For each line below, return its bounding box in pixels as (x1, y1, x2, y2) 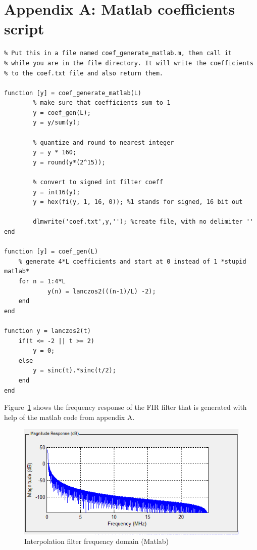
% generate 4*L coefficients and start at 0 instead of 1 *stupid (18, 258, 246, 265)
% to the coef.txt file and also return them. (4, 69, 163, 77)
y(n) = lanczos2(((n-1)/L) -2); (47, 287, 156, 295)
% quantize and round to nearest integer (33, 139, 174, 146)
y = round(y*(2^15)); (33, 158, 106, 166)
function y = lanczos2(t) (4, 327, 91, 334)
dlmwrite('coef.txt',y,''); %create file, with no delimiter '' (33, 218, 253, 226)
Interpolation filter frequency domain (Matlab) (24, 536, 169, 546)
